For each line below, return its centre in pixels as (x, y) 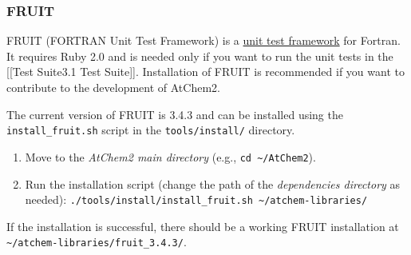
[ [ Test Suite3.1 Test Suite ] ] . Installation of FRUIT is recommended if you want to (205, 72)
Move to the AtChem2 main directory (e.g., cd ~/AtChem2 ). (170, 156)
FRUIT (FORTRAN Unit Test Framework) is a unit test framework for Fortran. (204, 40)
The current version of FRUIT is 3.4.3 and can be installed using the (175, 114)
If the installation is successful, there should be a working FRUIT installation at (203, 226)
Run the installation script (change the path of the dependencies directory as (213, 183)
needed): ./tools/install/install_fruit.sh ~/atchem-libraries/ (196, 199)
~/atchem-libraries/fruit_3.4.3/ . (97, 242)
